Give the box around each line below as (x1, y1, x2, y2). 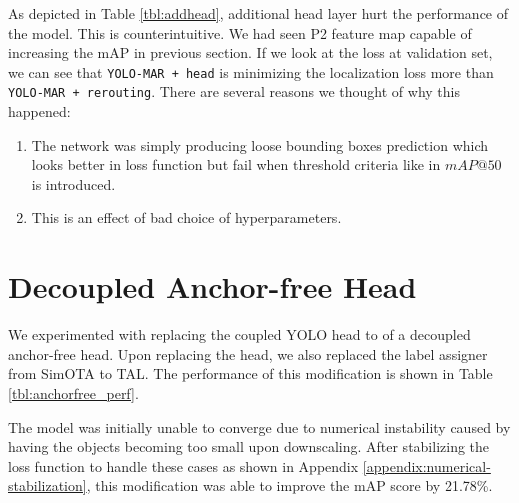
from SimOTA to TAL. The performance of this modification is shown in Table (8, 363, 493, 384)
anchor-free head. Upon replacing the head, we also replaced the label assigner (8, 343, 488, 364)
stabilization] (8, 475, 87, 496)
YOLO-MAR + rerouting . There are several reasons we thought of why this (8, 81, 460, 102)
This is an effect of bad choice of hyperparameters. (31, 207, 342, 228)
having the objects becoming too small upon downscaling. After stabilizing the (8, 436, 490, 457)
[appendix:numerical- (362, 455, 491, 476)
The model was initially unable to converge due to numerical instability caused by (8, 416, 511, 437)
